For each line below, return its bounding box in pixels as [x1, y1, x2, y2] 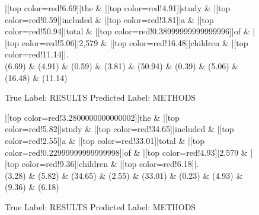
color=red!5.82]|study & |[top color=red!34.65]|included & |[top [5, 123, 234, 135]
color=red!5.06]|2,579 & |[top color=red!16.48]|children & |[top [21, 36, 248, 49]
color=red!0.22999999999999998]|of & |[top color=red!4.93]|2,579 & [5, 146, 248, 158]
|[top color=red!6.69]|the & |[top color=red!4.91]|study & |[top [5, 2, 231, 14]
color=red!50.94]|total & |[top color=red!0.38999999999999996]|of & [5, 25, 250, 37]
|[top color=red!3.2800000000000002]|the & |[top [5, 111, 180, 123]
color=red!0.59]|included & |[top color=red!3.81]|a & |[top [5, 13, 214, 25]
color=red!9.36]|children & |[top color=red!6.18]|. [21, 158, 199, 170]
